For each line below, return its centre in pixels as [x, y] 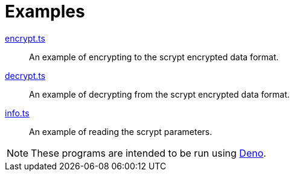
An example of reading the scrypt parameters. [121, 131]
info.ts [17, 113]
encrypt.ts [25, 38]
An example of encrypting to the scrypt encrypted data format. [154, 57]
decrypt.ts [25, 75]
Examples [45, 11]
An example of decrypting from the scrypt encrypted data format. [159, 94]
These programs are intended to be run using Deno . [149, 153]
